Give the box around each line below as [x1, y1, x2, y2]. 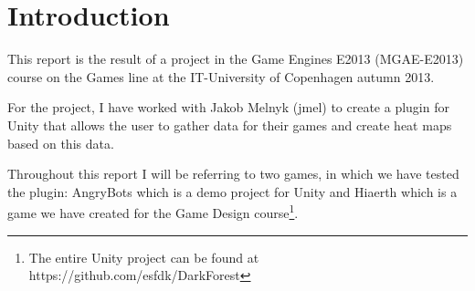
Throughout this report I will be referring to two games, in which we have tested [7, 164, 459, 183]
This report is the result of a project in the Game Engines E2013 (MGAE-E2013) [7, 49, 464, 68]
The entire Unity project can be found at [28, 247, 259, 266]
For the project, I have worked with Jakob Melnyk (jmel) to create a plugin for [7, 98, 449, 117]
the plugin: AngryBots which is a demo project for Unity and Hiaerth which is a [7, 182, 458, 201]
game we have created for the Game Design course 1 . [7, 201, 299, 222]
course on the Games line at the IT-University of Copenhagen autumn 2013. [7, 67, 435, 86]
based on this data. [7, 133, 114, 152]
